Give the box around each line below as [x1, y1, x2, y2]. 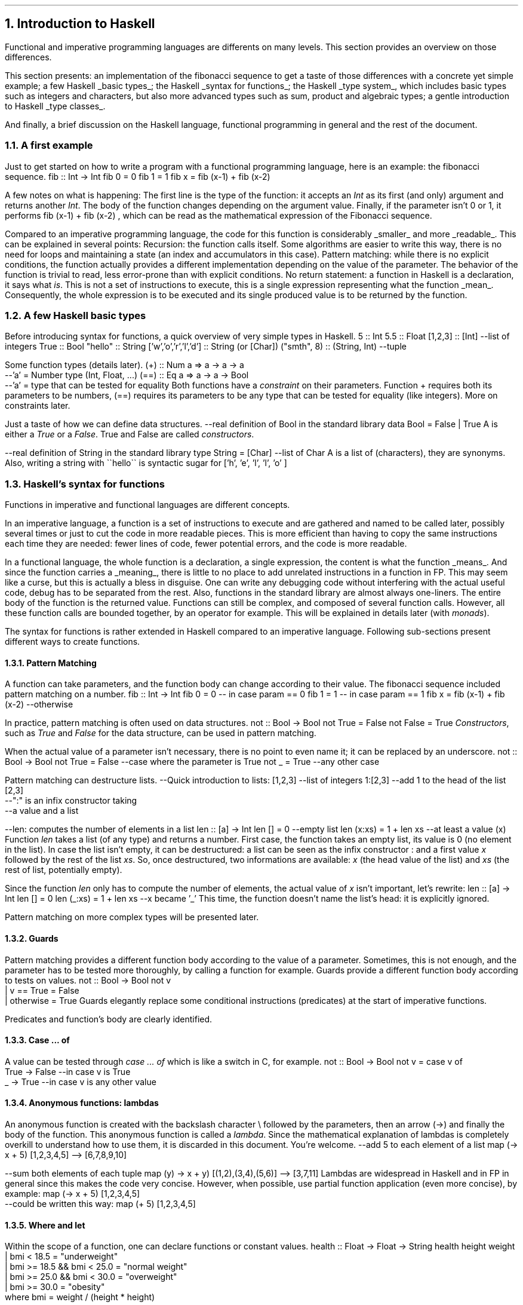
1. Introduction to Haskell [5, 16, 155, 32]
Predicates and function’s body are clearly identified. [5, 1013, 213, 1024]
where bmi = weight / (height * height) [5, 1292, 155, 1303]
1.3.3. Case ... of [5, 1035, 70, 1046]
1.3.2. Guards [5, 933, 59, 943]
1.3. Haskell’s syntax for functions [5, 477, 165, 490]
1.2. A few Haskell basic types [5, 309, 146, 321]
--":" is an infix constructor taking [5, 795, 137, 806]
